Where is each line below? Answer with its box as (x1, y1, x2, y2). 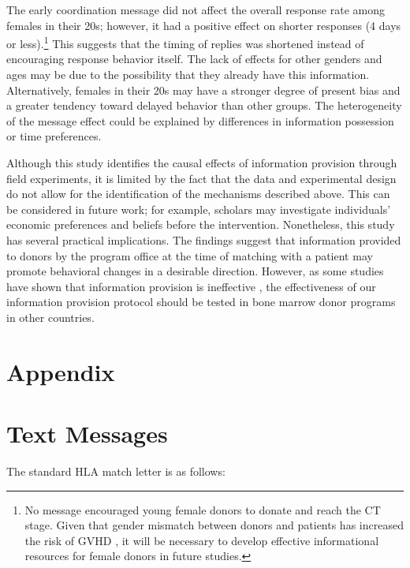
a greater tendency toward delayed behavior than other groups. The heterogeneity (6, 97, 402, 114)
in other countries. (6, 308, 95, 325)
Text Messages (6, 417, 168, 450)
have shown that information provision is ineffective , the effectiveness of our (6, 278, 376, 294)
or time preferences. (6, 128, 102, 144)
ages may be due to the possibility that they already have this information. (6, 66, 370, 83)
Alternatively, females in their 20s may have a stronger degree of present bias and (6, 81, 401, 98)
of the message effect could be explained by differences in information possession (6, 112, 394, 129)
